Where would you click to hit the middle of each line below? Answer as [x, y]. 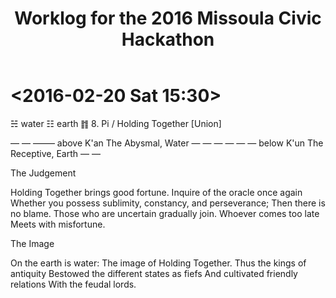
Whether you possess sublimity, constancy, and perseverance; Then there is [168, 203]
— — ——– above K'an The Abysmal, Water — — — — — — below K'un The [167, 143]
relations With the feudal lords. [73, 284]
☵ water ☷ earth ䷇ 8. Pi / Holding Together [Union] [116, 123]
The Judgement [43, 173]
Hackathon [168, 39]
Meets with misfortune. [58, 224]
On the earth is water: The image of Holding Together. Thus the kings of [158, 263]
